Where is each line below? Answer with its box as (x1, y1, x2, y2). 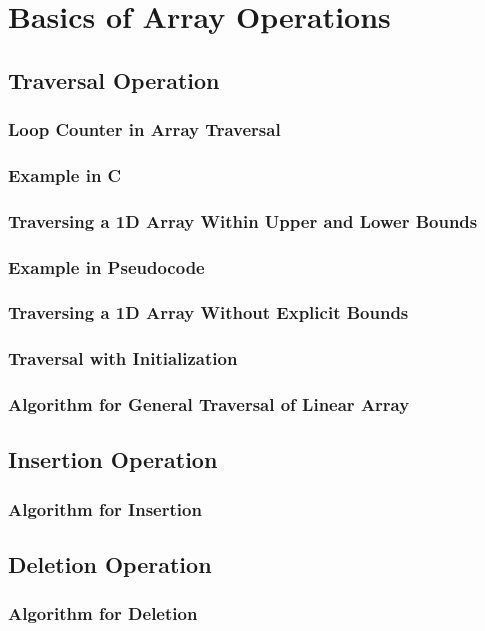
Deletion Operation (8, 549, 212, 580)
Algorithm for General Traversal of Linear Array (8, 392, 410, 417)
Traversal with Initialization (8, 346, 238, 371)
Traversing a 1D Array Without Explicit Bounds (8, 300, 409, 325)
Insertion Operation (8, 444, 218, 475)
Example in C (8, 162, 122, 187)
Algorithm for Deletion (8, 601, 198, 626)
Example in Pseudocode (8, 254, 205, 279)
